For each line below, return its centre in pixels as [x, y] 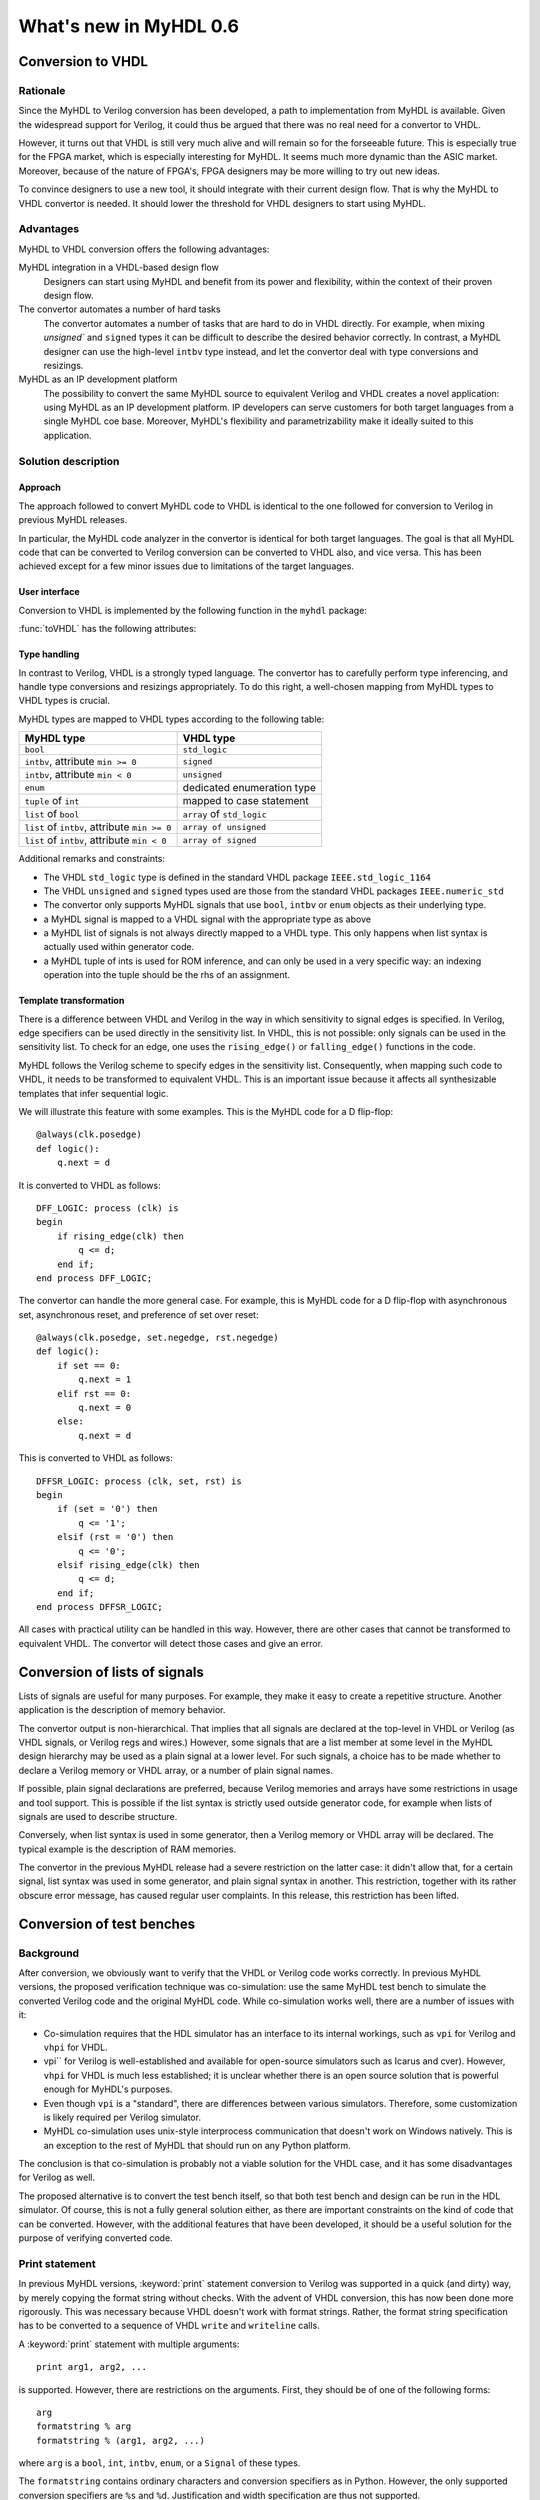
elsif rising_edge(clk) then [128, 1564]
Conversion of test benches [106, 1923]
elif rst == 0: [94, 1393]
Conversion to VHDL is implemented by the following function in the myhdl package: [192, 610]
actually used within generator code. [119, 947]
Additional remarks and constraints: [91, 859]
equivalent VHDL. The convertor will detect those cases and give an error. [171, 1643]
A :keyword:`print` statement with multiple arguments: [129, 2344]
